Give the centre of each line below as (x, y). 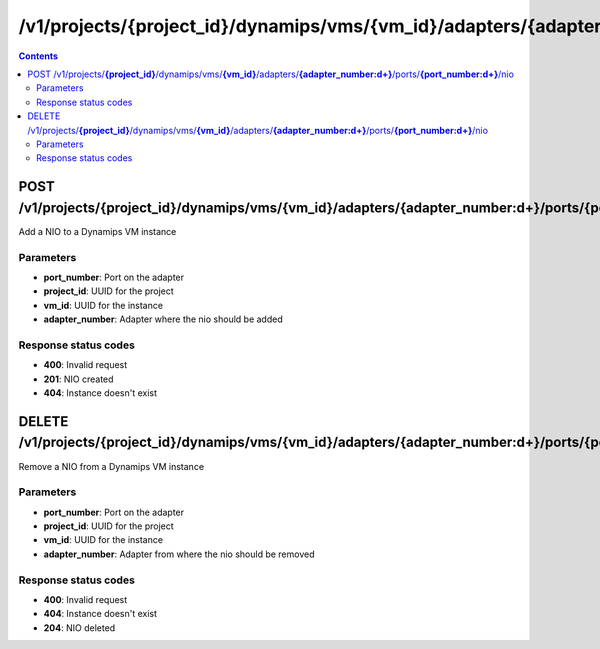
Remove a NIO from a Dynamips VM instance (111, 466)
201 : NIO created (78, 379)
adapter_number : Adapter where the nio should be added (163, 319)
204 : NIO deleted (79, 627)
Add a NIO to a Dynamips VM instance (97, 231)
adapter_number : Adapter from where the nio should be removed (179, 554)
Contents (38, 56)
